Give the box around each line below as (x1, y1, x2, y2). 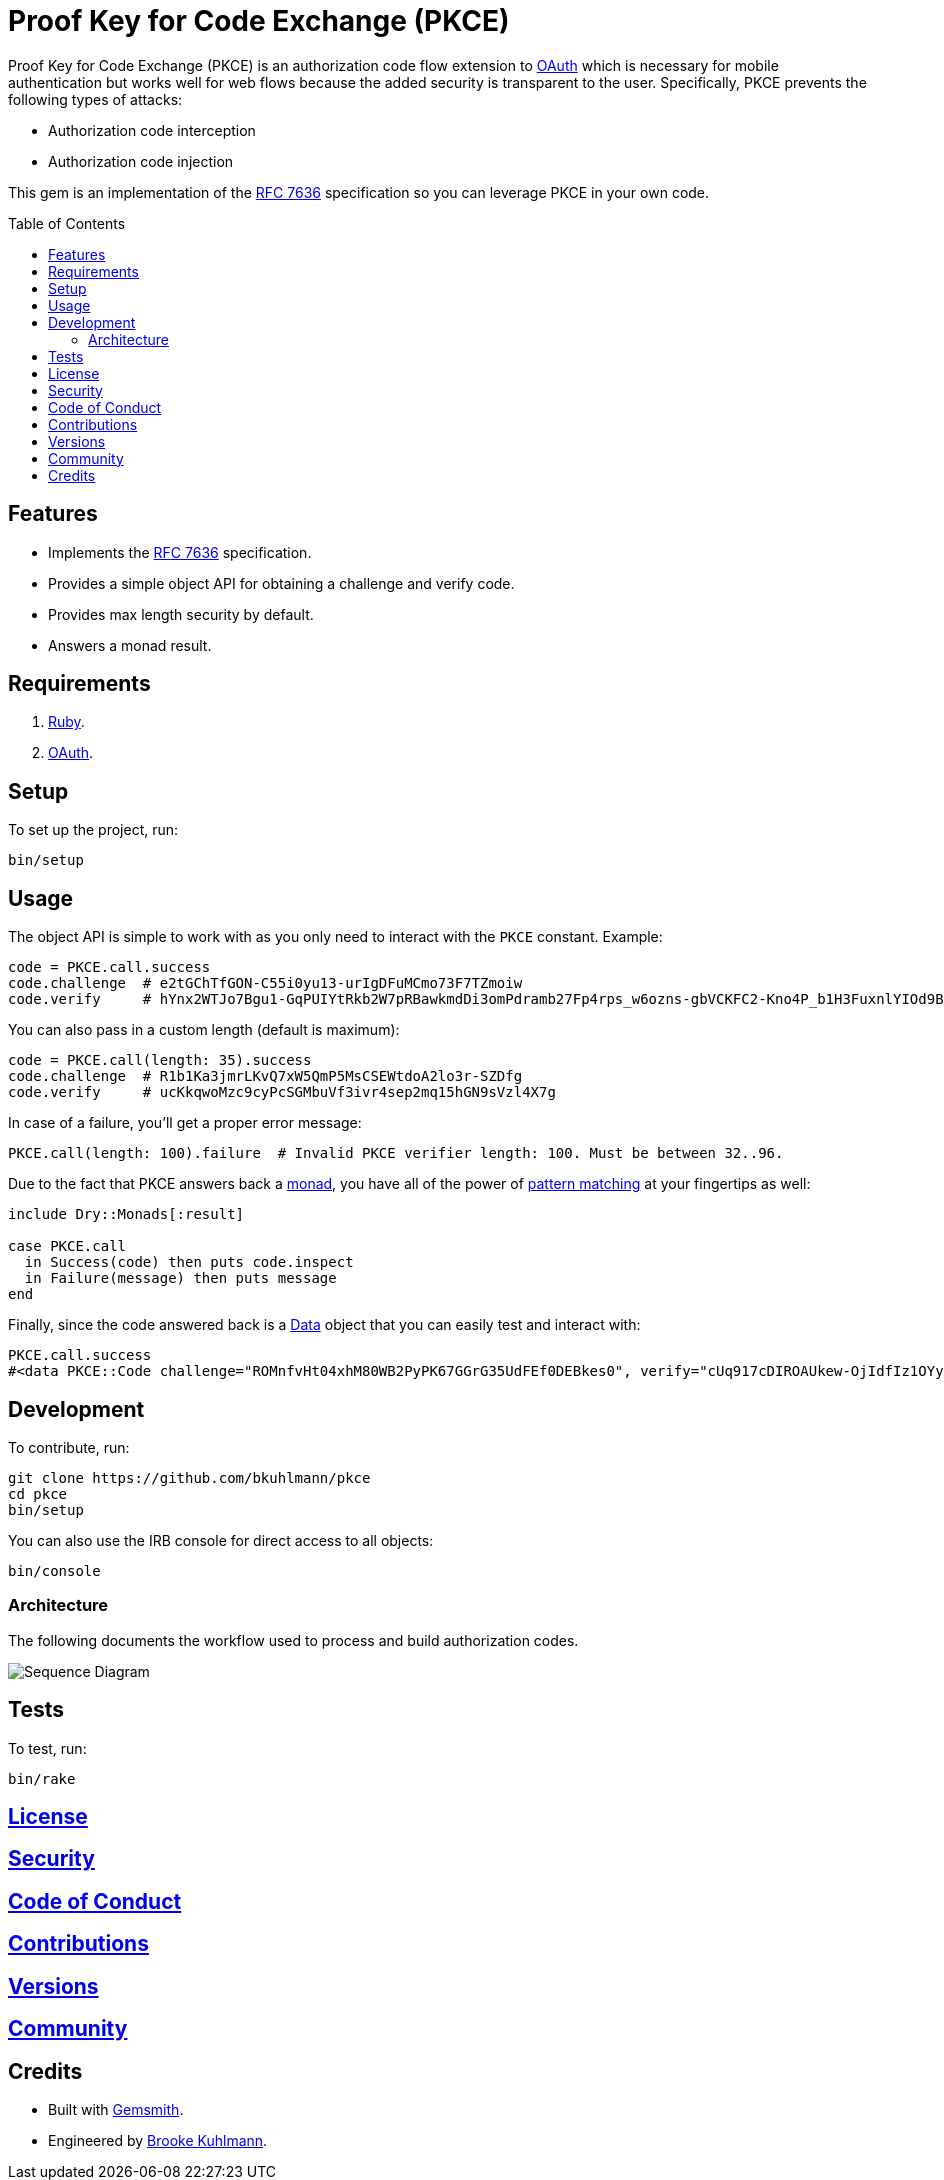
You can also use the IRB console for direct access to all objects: (8, 1531, 434, 1549)
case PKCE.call (8, 1238, 127, 1255)
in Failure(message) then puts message (24, 1270, 337, 1287)
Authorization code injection (48, 152, 234, 170)
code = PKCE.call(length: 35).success (8, 1052, 312, 1069)
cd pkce (8, 1485, 68, 1502)
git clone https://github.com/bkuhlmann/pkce (8, 1469, 371, 1486)
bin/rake (8, 1770, 76, 1787)
